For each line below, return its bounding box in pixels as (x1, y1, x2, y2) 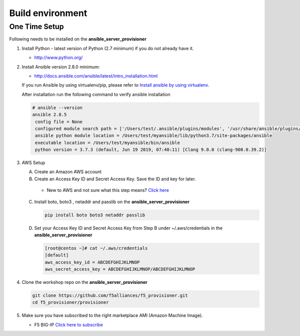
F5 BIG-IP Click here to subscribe (34, 321, 103, 327)
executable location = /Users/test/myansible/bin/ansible (35, 140, 180, 145)
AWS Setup (21, 160, 45, 166)
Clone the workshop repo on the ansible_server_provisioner (21, 279, 147, 285)
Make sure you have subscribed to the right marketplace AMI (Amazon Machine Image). (21, 312, 203, 318)
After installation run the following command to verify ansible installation (21, 91, 171, 97)
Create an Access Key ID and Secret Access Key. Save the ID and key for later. (34, 176, 196, 182)
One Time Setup (9, 22, 64, 31)
